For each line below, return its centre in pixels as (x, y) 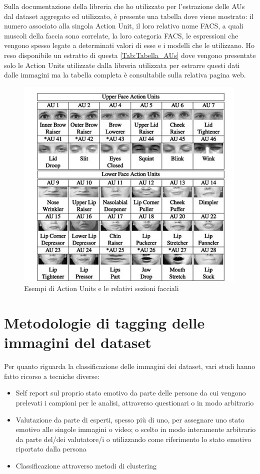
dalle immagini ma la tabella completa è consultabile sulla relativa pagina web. (125, 75)
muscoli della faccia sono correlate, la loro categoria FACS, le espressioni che (121, 35)
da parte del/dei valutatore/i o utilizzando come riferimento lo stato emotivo (133, 439)
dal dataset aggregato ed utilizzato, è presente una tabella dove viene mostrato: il (129, 16)
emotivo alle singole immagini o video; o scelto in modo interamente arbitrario (136, 429)
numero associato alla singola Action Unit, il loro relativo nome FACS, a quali (124, 26)
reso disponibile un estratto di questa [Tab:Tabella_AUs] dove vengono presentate (130, 55)
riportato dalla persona (51, 449)
